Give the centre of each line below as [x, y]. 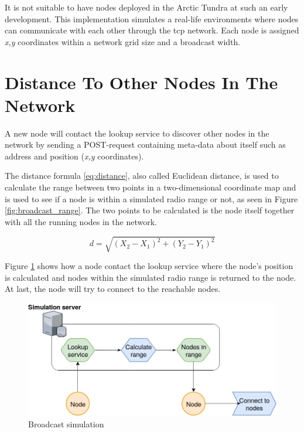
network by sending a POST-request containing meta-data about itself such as [145, 144]
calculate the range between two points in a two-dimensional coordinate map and [151, 187]
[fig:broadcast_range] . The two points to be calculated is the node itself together [150, 210]
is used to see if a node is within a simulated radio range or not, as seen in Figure [151, 198]
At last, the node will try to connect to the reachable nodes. [113, 289]
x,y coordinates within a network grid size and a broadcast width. [123, 41]
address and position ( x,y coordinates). [74, 156]
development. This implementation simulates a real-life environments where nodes [152, 18]
